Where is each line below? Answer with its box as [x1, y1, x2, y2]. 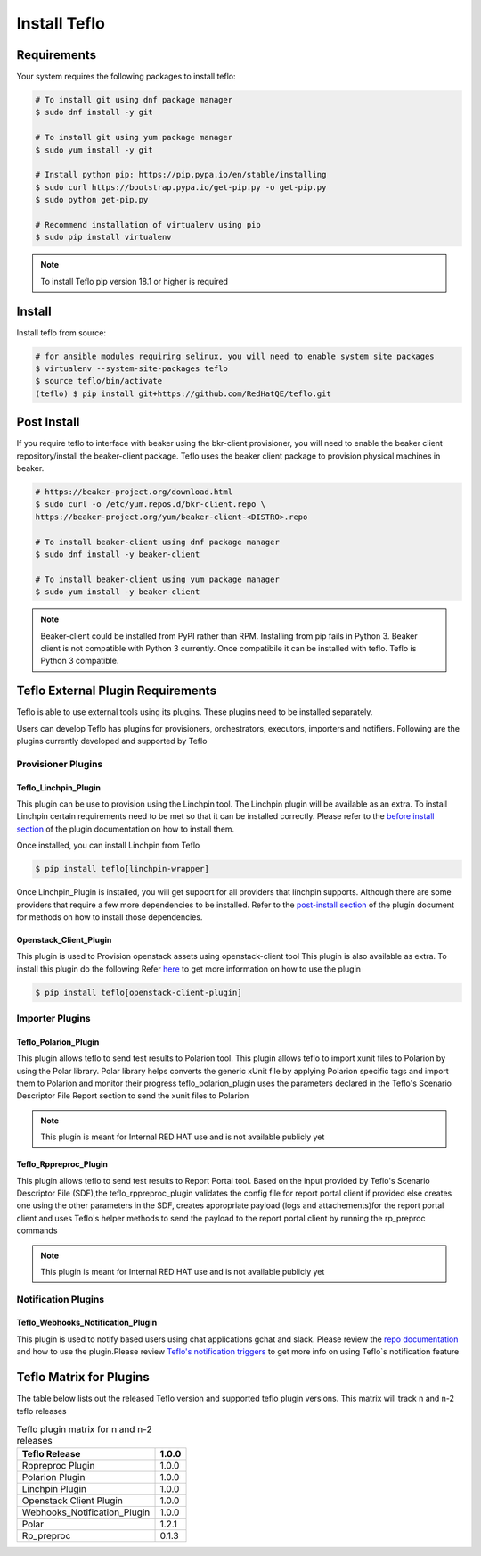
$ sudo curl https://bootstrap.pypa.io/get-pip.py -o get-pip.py [35, 182, 327, 192]
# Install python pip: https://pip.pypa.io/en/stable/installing [35, 170, 327, 180]
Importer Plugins [16, 1013, 91, 1025]
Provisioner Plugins [16, 757, 103, 770]
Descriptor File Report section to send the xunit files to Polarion [16, 1090, 249, 1101]
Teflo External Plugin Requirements [16, 683, 217, 699]
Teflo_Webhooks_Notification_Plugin [16, 1317, 158, 1328]
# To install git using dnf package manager [35, 95, 233, 105]
